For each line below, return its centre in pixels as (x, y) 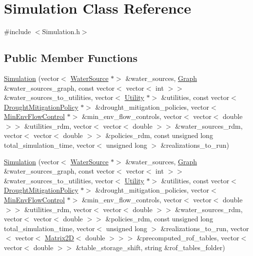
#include (18, 31)
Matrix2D (59, 238)
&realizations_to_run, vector (205, 228)
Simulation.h (61, 31)
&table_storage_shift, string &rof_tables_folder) (150, 247)
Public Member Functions (71, 58)
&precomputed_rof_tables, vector (188, 238)
